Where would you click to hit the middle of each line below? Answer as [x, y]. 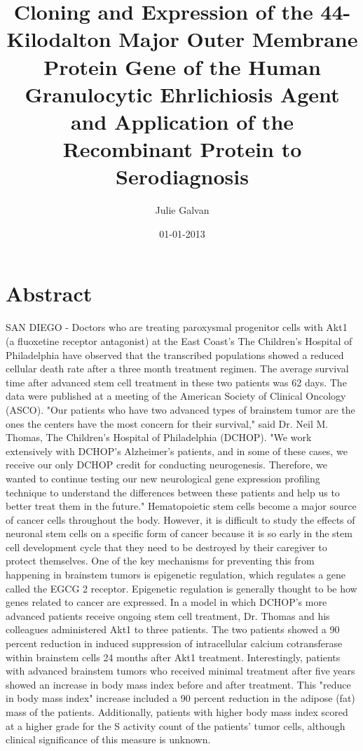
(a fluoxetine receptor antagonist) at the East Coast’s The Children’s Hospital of [179, 340]
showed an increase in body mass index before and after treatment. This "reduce [178, 684]
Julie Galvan [182, 210]
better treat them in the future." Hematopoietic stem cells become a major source [181, 506]
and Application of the [182, 121]
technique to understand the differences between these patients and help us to [173, 492]
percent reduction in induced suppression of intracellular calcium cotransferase [174, 643]
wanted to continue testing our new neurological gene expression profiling [163, 478]
